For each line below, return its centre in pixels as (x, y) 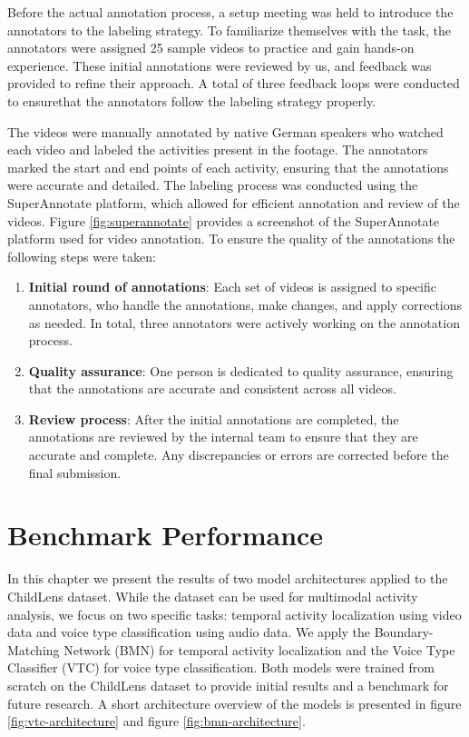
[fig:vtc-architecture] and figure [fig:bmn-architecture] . (156, 721)
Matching (34, 649)
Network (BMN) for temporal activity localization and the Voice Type (259, 649)
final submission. (75, 472)
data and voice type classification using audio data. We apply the (189, 632)
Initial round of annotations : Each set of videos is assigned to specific (233, 287)
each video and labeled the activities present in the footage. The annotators (218, 149)
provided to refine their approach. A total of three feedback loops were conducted (234, 83)
